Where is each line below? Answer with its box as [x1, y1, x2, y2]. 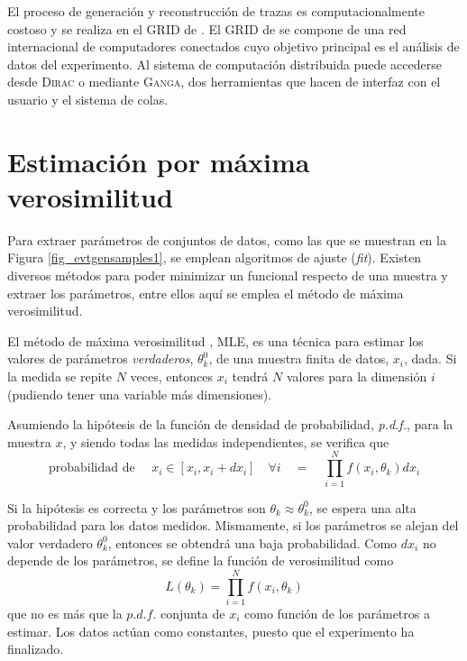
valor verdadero [7, 533, 93, 552]
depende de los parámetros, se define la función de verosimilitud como [7, 551, 394, 570]
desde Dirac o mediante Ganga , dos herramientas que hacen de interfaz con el [7, 72, 441, 91]
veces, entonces [130, 367, 214, 386]
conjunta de [160, 604, 225, 623]
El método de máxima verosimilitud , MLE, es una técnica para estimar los [7, 331, 424, 350]
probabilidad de [48, 462, 135, 475]
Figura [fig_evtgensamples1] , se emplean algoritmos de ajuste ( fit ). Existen [7, 248, 422, 267]
